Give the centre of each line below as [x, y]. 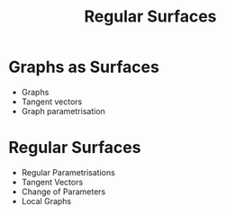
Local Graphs [46, 201]
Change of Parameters [63, 192]
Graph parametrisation [63, 111]
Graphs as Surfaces [84, 67]
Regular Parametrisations [68, 172]
